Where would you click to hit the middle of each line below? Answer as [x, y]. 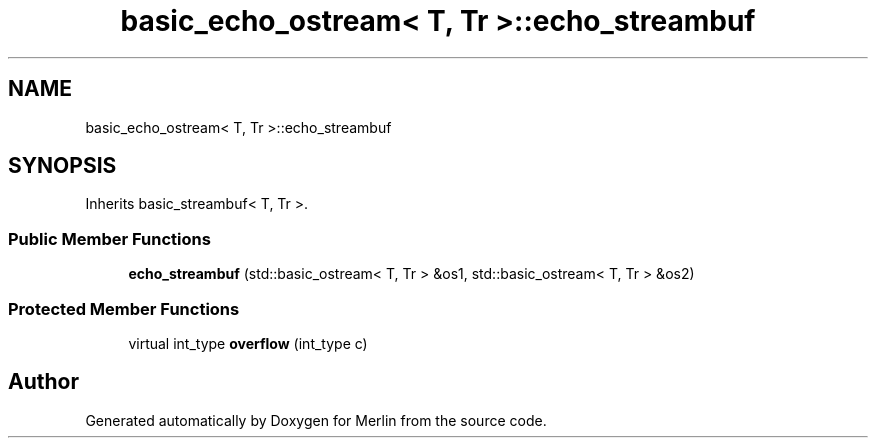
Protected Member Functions [124, 308]
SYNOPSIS [62, 166]
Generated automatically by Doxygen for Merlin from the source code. [316, 420]
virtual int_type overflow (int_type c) [248, 343]
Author [43, 382]
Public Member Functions [109, 238]
